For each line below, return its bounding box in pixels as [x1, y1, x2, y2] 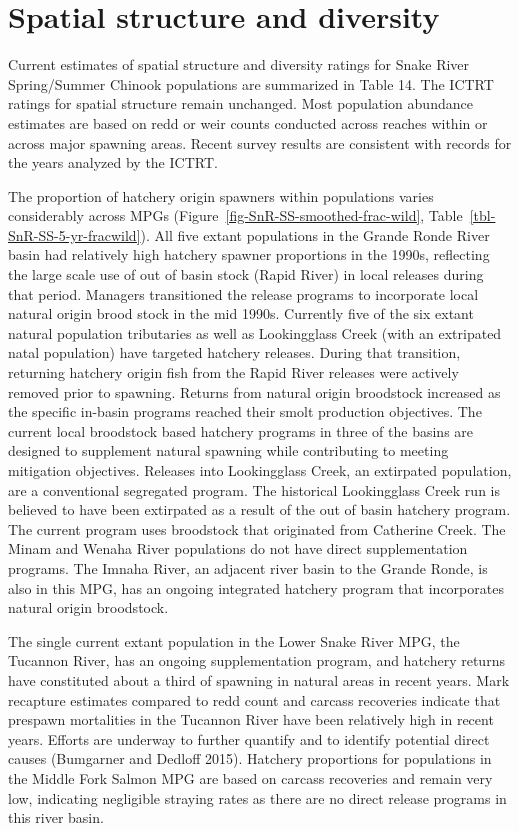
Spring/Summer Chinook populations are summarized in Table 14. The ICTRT [8, 73, 494, 94]
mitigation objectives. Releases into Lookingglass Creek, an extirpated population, [8, 460, 512, 480]
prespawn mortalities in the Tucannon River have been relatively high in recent [8, 709, 494, 730]
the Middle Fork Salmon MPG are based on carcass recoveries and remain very [8, 767, 493, 788]
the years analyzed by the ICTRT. [8, 152, 218, 173]
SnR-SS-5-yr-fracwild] [8, 224, 141, 245]
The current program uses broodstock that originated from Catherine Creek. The [8, 518, 506, 539]
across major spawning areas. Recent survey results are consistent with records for [8, 132, 512, 153]
